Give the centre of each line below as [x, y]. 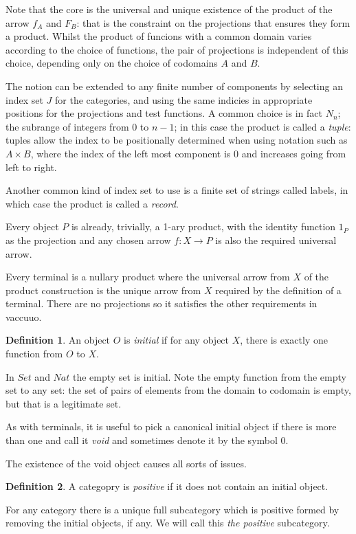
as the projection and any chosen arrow [88, 240]
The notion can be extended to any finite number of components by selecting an [174, 86]
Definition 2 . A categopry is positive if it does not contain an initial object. [167, 486]
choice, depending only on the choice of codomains [112, 63]
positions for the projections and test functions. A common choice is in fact [164, 113]
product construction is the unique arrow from [103, 290]
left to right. [31, 167]
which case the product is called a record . [92, 203]
